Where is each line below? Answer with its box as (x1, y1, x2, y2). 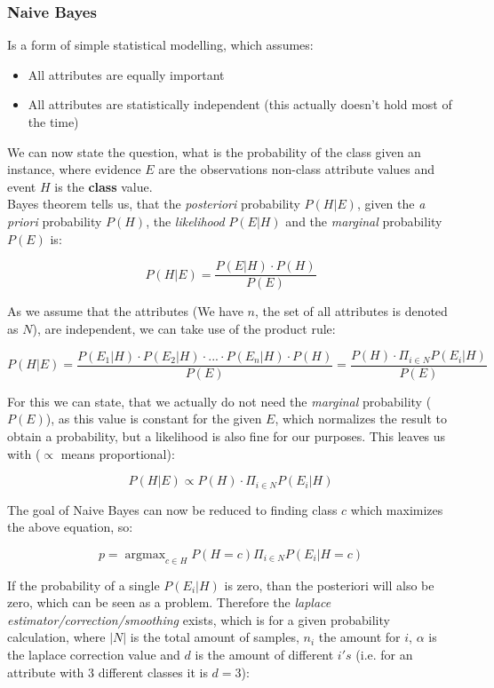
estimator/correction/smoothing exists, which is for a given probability (7, 610, 390, 629)
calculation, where (7, 628, 106, 646)
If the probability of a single (7, 575, 160, 594)
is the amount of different (195, 645, 334, 664)
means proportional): (60, 444, 175, 463)
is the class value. (54, 177, 153, 195)
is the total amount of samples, (130, 628, 299, 646)
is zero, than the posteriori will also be (224, 575, 434, 594)
